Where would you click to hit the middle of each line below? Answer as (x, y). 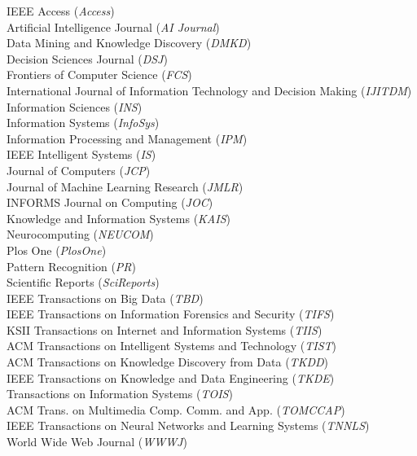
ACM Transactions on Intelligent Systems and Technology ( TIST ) (172, 346)
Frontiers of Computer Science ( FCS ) (99, 75)
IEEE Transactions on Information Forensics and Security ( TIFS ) (171, 314)
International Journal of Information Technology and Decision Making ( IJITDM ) (209, 90)
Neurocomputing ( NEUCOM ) (80, 234)
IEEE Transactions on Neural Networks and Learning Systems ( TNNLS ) (188, 425)
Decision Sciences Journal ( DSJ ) (87, 58)
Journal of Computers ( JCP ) (79, 170)
